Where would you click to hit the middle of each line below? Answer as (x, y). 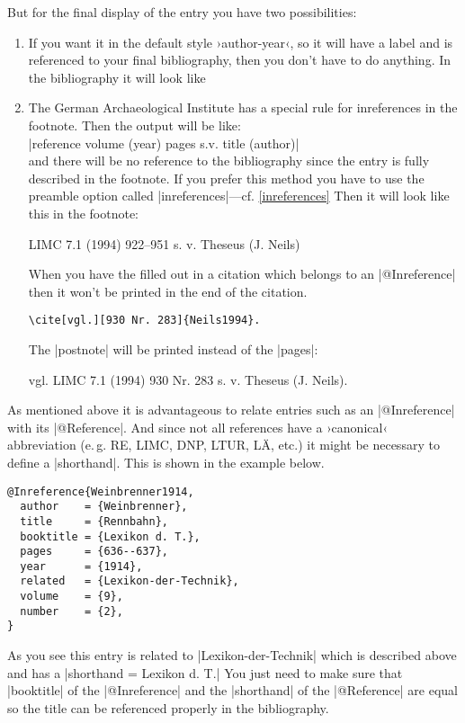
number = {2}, (72, 611)
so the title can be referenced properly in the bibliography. (168, 707)
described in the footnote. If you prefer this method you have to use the (226, 178)
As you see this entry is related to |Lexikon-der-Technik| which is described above (232, 655)
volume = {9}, (72, 597)
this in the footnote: (84, 213)
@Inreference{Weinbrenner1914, (101, 491)
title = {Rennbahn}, (94, 521)
